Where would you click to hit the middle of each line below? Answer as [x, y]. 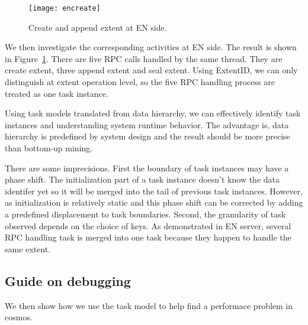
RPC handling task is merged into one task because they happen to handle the [148, 237]
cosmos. [19, 317]
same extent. [28, 248]
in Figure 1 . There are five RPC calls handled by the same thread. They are [144, 58]
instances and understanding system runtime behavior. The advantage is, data [147, 124]
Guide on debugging [68, 280]
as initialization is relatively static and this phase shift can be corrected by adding [154, 202]
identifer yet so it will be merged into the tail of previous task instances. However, [154, 191]
